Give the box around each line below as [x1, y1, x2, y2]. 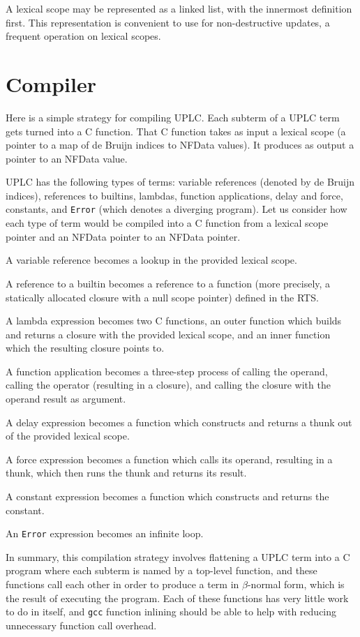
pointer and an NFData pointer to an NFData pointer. [6, 229, 241, 243]
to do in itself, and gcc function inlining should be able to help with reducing [6, 604, 337, 619]
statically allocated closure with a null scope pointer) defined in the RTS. [6, 290, 319, 304]
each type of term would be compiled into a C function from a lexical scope [6, 216, 329, 230]
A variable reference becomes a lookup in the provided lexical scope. [6, 253, 297, 267]
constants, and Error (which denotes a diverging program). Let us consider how [6, 202, 347, 216]
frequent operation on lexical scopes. [6, 29, 161, 43]
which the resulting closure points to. [6, 340, 165, 355]
